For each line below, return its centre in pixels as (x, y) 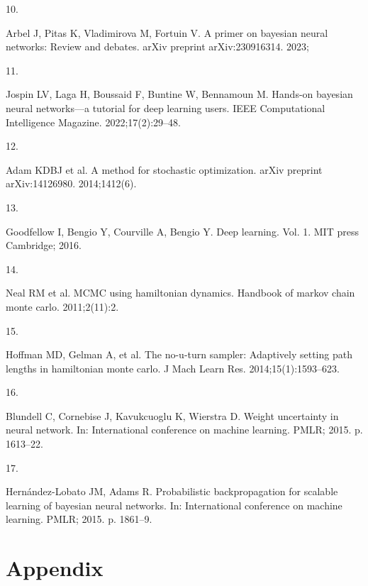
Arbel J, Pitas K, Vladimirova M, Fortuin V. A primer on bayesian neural (167, 32)
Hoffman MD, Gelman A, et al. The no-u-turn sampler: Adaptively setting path (179, 354)
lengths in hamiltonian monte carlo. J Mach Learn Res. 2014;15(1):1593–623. (173, 368)
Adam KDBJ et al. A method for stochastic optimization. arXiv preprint (164, 169)
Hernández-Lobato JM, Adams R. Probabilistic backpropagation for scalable (172, 491)
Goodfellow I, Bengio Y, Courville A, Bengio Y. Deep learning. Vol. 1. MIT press (182, 231)
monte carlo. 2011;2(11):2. (62, 306)
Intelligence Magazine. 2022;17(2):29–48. (93, 122)
